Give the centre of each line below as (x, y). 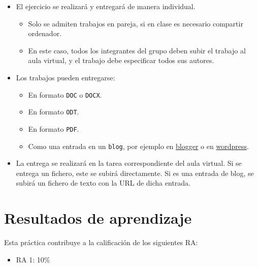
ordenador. (45, 33)
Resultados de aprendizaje (98, 218)
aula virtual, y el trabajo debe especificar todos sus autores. (121, 60)
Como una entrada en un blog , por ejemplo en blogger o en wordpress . (138, 146)
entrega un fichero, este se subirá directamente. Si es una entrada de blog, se (135, 173)
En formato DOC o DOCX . (65, 94)
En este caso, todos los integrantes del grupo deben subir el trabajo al (137, 50)
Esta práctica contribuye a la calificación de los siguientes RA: (101, 242)
